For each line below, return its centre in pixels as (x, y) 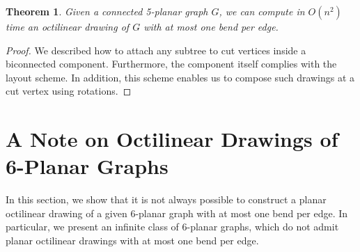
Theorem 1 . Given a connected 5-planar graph (107, 11)
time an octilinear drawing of (68, 26)
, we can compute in (262, 11)
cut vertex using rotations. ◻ (69, 91)
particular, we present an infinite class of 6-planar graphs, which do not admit (172, 227)
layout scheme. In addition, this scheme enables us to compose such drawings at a (180, 77)
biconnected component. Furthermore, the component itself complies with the (171, 64)
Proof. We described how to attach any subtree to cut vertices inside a (156, 50)
